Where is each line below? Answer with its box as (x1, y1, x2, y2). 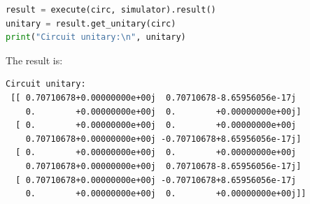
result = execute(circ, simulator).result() (6, 5, 216, 15)
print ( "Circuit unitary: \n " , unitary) (6, 32, 186, 43)
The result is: (6, 52, 63, 67)
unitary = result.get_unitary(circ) (6, 18, 176, 29)
